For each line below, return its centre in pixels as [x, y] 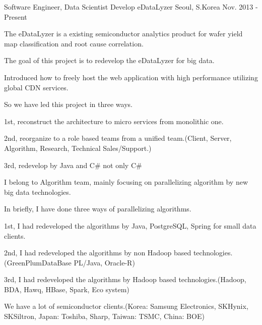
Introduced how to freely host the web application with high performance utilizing [131, 77]
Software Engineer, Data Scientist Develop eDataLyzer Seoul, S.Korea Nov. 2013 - [131, 7]
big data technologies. [38, 192]
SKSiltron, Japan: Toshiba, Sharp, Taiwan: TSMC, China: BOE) [104, 316]
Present [16, 16]
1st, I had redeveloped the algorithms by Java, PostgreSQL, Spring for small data [130, 225]
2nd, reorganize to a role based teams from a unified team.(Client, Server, [118, 138]
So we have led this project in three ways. [68, 104]
